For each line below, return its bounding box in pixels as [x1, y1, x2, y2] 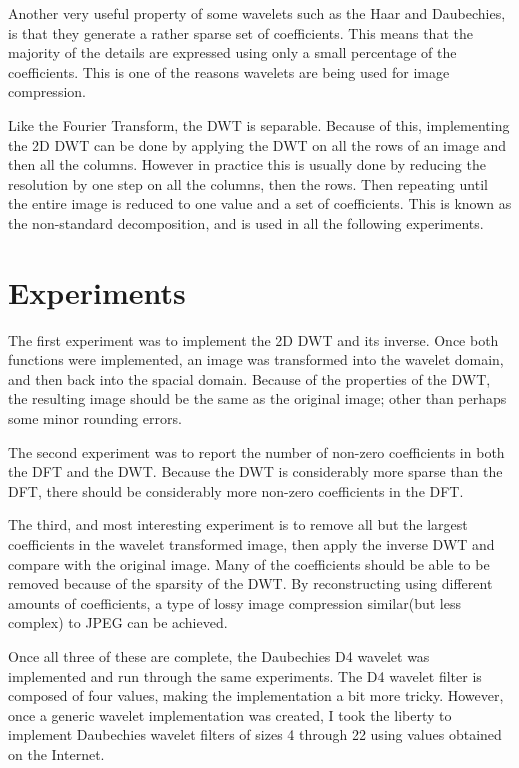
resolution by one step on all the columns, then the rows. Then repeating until [8, 173, 488, 194]
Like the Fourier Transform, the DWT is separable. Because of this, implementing [8, 114, 510, 135]
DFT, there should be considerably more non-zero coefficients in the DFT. [8, 480, 464, 501]
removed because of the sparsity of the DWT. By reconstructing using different [8, 573, 493, 594]
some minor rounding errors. [8, 408, 182, 429]
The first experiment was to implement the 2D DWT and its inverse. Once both [8, 329, 499, 350]
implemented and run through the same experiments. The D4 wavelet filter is [8, 665, 482, 686]
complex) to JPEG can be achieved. [8, 612, 228, 633]
